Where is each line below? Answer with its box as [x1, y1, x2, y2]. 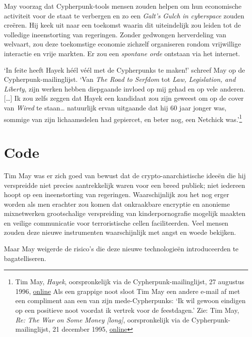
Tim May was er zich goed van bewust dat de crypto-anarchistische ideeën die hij [4, 170, 246, 180]
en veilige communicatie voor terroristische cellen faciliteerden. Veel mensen [4, 217, 229, 228]
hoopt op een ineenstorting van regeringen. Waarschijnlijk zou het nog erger [4, 189, 229, 199]
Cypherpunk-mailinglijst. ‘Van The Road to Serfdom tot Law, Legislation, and [4, 74, 236, 84]
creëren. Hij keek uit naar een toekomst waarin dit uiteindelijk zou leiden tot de [4, 20, 241, 30]
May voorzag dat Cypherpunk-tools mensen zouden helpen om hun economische [4, 1, 242, 11]
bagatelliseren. [4, 253, 47, 263]
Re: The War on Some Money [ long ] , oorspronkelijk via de [15, 314, 189, 324]
